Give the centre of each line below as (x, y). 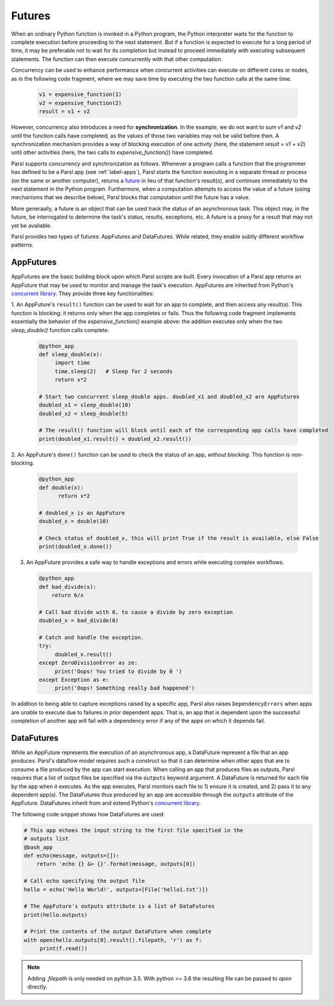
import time (72, 363)
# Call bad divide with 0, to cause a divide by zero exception (136, 612)
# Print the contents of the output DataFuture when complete (118, 932)
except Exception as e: (74, 680)
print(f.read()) (64, 949)
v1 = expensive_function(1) (80, 95)
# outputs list (46, 839)
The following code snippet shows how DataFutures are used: (88, 814)
